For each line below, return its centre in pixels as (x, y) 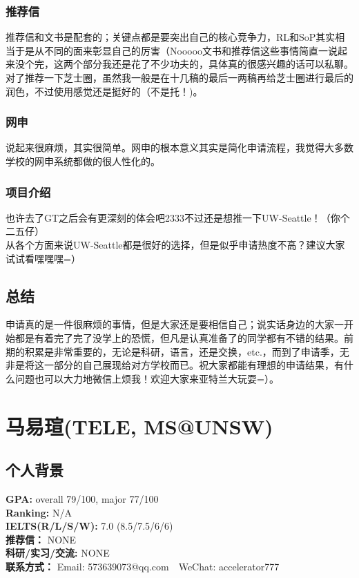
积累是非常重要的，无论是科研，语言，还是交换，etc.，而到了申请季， (182, 351)
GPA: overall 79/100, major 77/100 (82, 498)
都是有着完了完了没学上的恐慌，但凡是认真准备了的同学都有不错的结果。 (179, 337)
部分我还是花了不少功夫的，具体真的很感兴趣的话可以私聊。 (218, 64)
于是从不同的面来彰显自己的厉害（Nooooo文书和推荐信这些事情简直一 (172, 50)
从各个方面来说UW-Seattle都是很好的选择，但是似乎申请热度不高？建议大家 (175, 244)
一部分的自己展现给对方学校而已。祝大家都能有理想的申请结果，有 (194, 365)
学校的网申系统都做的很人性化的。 (83, 161)
